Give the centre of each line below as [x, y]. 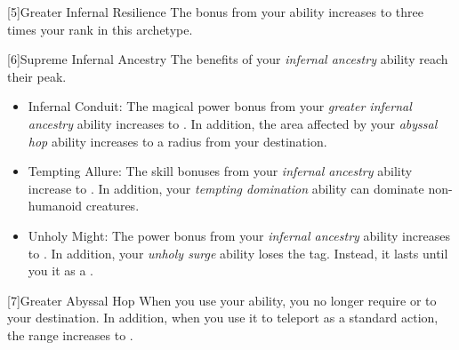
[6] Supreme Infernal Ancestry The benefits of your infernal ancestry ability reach [228, 59]
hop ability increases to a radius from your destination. [177, 141]
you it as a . [60, 270]
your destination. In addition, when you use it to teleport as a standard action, [223, 318]
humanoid [55, 206]
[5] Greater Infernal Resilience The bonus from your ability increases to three [215, 12]
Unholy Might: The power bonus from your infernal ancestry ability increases [239, 235]
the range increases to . [70, 334]
